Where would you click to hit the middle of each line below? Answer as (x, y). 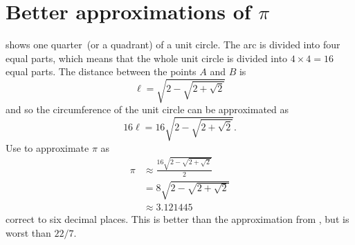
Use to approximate (47, 147)
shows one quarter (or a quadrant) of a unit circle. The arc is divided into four (173, 45)
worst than (28, 232)
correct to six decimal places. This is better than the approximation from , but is (177, 219)
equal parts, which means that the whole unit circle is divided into (147, 58)
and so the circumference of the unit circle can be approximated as (147, 109)
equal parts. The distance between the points (101, 71)
